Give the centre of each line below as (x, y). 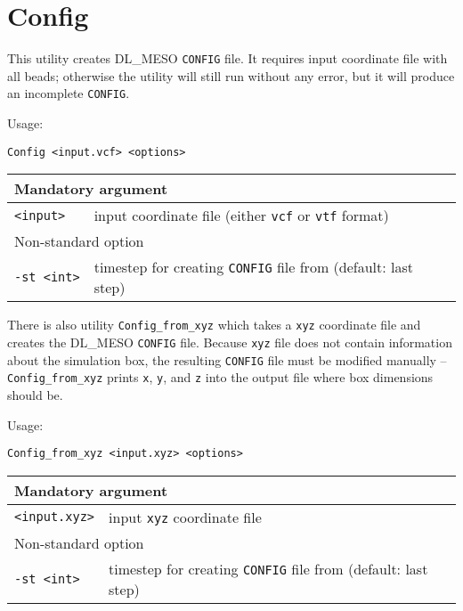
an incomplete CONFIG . (69, 93)
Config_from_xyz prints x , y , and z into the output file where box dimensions (220, 377)
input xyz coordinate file (185, 517)
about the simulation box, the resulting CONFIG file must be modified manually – (227, 359)
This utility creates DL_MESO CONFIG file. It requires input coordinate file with (227, 58)
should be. (35, 394)
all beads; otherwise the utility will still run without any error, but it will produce (231, 75)
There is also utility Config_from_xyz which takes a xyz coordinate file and (214, 325)
